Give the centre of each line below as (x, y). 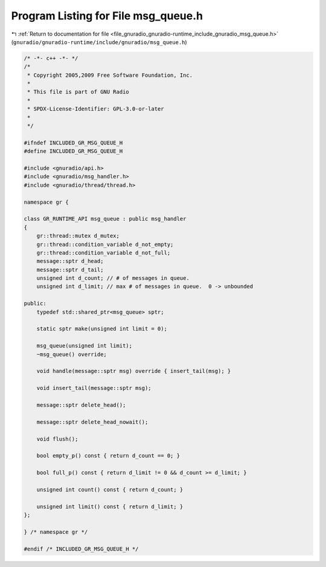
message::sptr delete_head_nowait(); (92, 422)
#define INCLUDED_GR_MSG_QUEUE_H (73, 151)
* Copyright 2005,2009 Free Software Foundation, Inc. (110, 75)
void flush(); (57, 439)
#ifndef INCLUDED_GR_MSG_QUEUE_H (73, 143)
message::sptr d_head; (70, 261)
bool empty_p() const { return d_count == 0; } (108, 456)
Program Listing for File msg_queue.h (107, 16)
